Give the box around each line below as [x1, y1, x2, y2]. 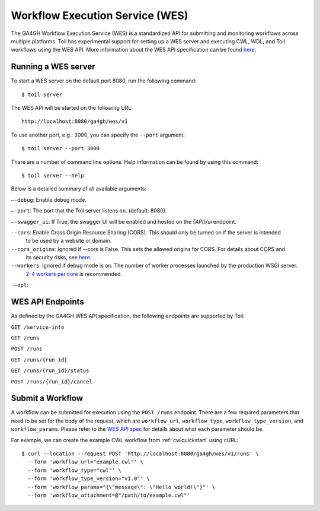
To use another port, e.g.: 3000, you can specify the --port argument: [11, 131, 185, 138]
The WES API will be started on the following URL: [11, 104, 133, 112]
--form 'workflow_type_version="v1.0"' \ [27, 475, 150, 482]
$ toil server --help [21, 172, 84, 179]
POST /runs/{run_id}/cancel [11, 378, 93, 385]
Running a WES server [11, 62, 95, 72]
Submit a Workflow [11, 393, 83, 404]
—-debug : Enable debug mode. [11, 196, 87, 203]
